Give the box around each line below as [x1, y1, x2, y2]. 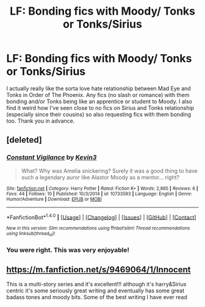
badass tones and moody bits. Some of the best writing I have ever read [6, 294, 188, 301]
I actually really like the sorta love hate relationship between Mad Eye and [6, 84, 191, 92]
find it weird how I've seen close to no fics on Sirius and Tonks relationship [6, 104, 194, 111]
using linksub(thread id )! [6, 231, 56, 237]
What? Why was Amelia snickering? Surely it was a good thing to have [21, 167, 198, 175]
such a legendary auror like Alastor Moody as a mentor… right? [21, 173, 180, 181]
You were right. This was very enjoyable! [6, 245, 130, 254]
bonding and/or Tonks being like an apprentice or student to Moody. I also [6, 98, 192, 105]
